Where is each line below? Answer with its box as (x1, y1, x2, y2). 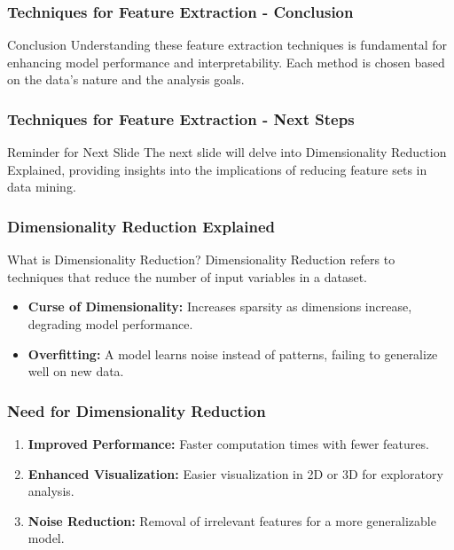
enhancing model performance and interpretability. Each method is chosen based (7, 52, 445, 71)
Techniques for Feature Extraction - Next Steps (7, 107, 355, 130)
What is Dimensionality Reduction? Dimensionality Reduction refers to (7, 250, 395, 269)
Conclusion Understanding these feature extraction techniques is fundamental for (7, 35, 448, 54)
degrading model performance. (27, 315, 193, 333)
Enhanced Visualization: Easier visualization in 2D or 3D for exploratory (27, 464, 443, 483)
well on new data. (27, 362, 124, 381)
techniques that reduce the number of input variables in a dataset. (7, 267, 367, 286)
